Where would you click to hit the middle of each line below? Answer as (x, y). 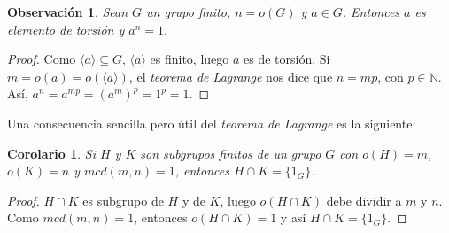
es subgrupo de (123, 200)
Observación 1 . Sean (68, 12)
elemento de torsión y (66, 29)
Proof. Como (42, 59)
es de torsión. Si (287, 59)
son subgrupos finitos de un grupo (231, 153)
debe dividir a (364, 200)
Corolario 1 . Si (51, 153)
